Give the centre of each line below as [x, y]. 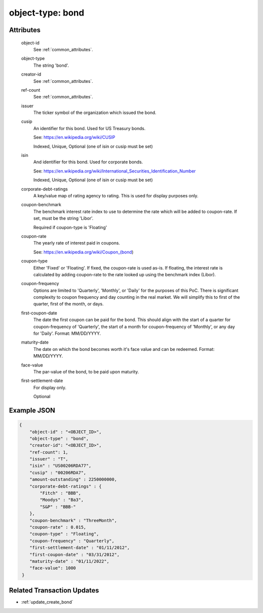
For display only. [50, 387]
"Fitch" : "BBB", [60, 493]
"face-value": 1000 [53, 568]
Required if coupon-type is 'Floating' [70, 227]
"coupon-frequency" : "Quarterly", [72, 541]
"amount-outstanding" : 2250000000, [73, 479]
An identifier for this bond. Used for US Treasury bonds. [89, 128]
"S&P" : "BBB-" [58, 507]
